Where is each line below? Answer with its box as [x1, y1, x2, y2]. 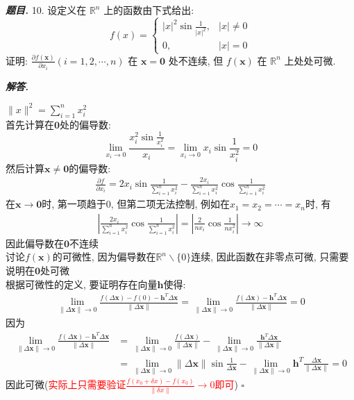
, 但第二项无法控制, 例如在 [110, 197, 230, 211]
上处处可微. [284, 53, 336, 67]
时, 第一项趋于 [42, 197, 106, 211]
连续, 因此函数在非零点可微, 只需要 [191, 249, 349, 264]
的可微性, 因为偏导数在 [52, 249, 156, 264]
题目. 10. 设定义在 [6, 3, 87, 17]
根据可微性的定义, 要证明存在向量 [6, 276, 158, 291]
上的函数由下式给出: [103, 3, 194, 17]
